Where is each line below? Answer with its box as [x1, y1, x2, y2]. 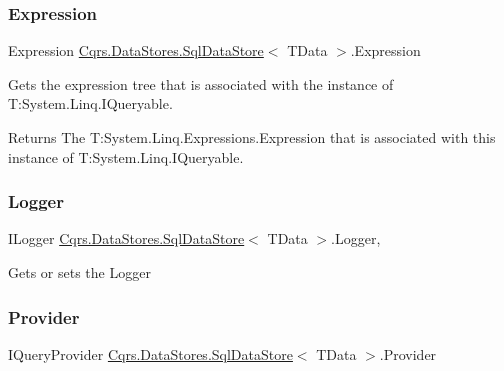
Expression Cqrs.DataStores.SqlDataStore [8, 40, 264, 61]
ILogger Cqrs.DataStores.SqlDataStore [8, 228, 245, 249]
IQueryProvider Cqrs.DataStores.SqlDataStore [8, 343, 293, 364]
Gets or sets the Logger [8, 262, 151, 282]
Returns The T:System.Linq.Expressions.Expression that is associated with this [8, 127, 496, 147]
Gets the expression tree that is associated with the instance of [8, 73, 394, 94]
